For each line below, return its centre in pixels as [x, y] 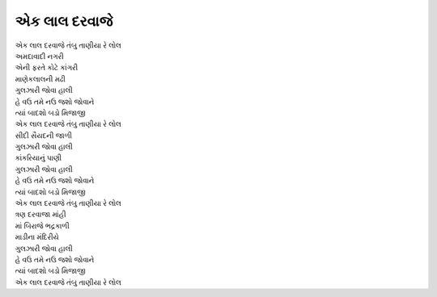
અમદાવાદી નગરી [39, 56]
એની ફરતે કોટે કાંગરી [47, 68]
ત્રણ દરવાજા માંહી [40, 215]
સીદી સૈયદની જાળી [44, 135]
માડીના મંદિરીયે [37, 237]
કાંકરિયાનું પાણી [38, 158]
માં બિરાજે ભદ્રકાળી [42, 225]
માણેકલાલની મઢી [40, 79]
